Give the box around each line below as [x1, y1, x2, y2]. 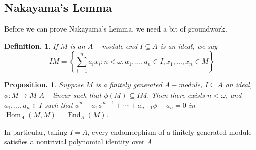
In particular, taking [4, 126, 68, 137]
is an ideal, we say [160, 40, 218, 51]
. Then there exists [147, 89, 205, 100]
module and [102, 40, 138, 51]
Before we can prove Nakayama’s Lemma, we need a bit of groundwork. [4, 23, 227, 34]
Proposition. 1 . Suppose [4, 79, 84, 90]
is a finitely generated [95, 79, 162, 90]
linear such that [53, 89, 102, 100]
